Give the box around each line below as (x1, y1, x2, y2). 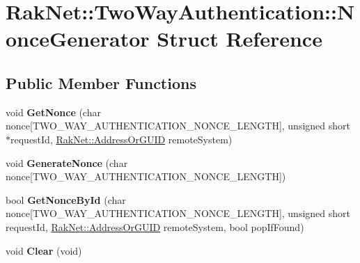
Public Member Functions (6, 72, 196, 93)
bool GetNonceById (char (6, 192, 126, 207)
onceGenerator (6, 24, 150, 53)
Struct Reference (157, 24, 322, 53)
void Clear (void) (6, 243, 82, 257)
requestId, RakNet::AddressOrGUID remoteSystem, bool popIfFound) (6, 219, 304, 234)
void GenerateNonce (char (6, 155, 128, 170)
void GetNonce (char (6, 104, 101, 119)
